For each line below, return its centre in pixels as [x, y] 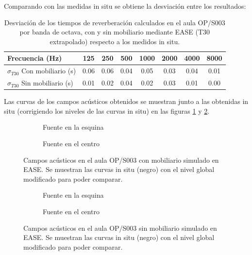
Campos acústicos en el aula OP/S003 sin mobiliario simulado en [120, 228]
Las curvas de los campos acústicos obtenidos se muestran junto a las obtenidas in [126, 101]
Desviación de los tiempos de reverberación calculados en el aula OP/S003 [115, 22]
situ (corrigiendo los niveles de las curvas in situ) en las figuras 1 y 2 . [107, 110]
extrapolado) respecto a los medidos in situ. [115, 41]
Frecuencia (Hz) [35, 58]
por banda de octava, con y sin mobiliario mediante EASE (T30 [115, 32]
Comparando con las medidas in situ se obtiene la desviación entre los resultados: [125, 6]
